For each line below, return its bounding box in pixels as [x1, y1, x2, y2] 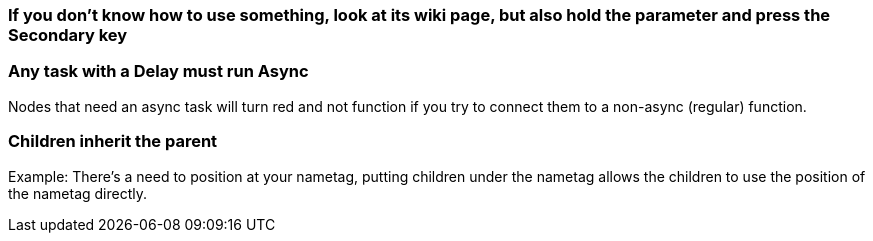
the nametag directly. [8, 184, 148, 202]
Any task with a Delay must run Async [8, 61, 309, 82]
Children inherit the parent [8, 131, 218, 152]
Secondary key [8, 25, 128, 45]
